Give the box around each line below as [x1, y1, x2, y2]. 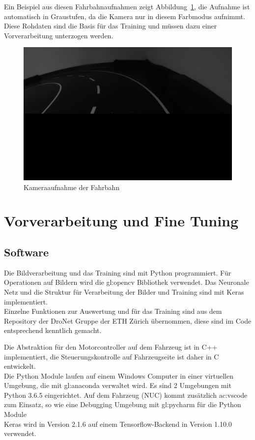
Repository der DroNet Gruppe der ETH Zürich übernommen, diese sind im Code [4, 315, 252, 326]
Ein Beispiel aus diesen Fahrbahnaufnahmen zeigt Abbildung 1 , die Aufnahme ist [4, 1, 250, 11]
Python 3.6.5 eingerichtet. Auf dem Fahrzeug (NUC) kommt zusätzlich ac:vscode [4, 389, 248, 400]
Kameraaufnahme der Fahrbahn [24, 182, 120, 192]
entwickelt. [4, 361, 36, 371]
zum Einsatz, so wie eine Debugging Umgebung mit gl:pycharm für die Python [4, 399, 241, 410]
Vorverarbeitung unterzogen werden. [4, 30, 113, 40]
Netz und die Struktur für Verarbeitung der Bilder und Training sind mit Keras [4, 286, 244, 297]
